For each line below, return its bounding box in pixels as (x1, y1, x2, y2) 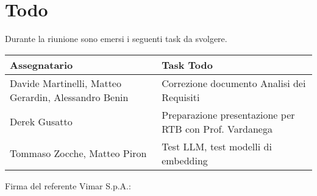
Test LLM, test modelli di (162, 139, 272, 153)
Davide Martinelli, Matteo (10, 75, 121, 90)
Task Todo (162, 57, 213, 72)
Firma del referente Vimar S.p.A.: (5, 179, 131, 192)
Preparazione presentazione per (162, 107, 295, 122)
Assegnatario (10, 57, 73, 72)
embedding (162, 153, 208, 167)
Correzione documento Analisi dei (162, 75, 306, 90)
